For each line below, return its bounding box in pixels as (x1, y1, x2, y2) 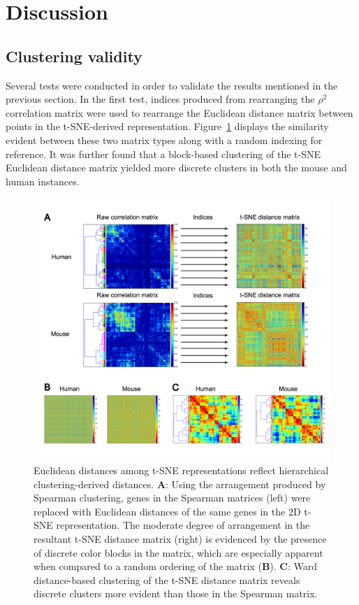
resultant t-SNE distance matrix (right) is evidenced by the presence (34, 532, 327, 546)
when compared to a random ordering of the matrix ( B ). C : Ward (34, 559, 318, 574)
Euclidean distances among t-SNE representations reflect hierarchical (34, 463, 329, 478)
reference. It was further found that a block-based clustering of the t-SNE (6, 146, 321, 161)
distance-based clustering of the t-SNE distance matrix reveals (34, 572, 300, 587)
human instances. (6, 173, 80, 188)
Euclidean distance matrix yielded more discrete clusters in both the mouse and (6, 160, 347, 175)
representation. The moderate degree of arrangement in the (56, 518, 310, 532)
